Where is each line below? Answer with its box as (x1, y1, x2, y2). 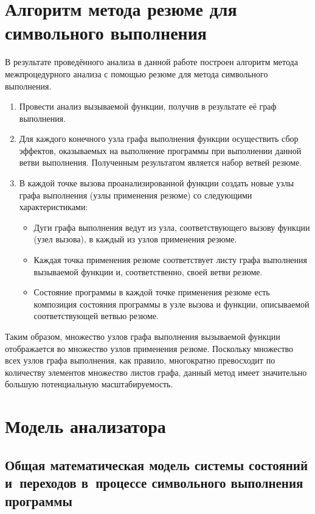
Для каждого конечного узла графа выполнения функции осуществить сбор (19, 132, 299, 145)
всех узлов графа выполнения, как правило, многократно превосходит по (5, 354, 275, 367)
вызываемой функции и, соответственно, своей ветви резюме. (33, 265, 263, 278)
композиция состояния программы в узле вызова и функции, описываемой (33, 297, 310, 310)
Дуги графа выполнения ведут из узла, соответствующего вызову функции (33, 220, 310, 233)
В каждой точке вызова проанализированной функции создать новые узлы (19, 177, 294, 189)
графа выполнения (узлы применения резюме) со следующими (19, 188, 252, 201)
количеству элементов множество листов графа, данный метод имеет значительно (5, 365, 307, 378)
